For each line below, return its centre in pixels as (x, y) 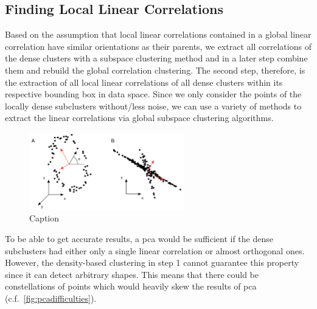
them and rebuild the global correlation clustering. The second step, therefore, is (155, 70)
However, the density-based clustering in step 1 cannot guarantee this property (152, 262)
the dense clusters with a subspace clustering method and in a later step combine (156, 58)
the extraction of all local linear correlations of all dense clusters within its (144, 82)
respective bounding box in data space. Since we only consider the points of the (153, 94)
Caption (44, 218)
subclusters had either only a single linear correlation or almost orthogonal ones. (155, 250)
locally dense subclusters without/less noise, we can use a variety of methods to (153, 106)
